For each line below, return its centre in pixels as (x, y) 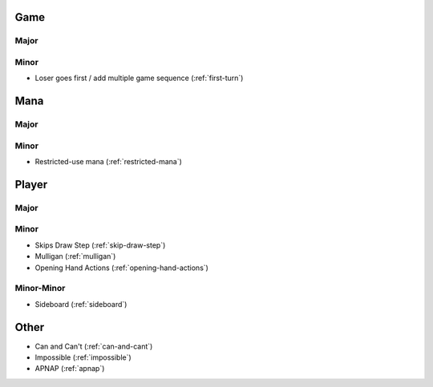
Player (31, 184)
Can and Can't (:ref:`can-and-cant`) (94, 346)
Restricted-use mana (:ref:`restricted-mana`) (108, 162)
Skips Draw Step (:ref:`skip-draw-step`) (100, 245)
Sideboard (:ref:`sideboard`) (81, 304)
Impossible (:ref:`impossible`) (83, 357)
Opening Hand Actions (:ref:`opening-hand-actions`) (121, 268)
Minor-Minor (40, 288)
